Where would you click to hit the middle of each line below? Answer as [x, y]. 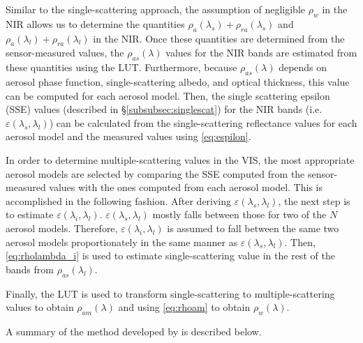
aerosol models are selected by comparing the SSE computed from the [155, 173]
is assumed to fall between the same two [253, 228]
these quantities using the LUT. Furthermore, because [121, 67]
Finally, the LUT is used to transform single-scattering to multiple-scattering [170, 293]
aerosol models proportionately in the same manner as [122, 242]
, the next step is [314, 200]
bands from [30, 269]
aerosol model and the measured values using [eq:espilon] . [128, 136]
